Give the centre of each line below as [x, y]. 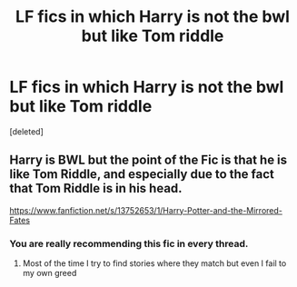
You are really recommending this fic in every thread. [129, 243]
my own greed [49, 273]
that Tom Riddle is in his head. [96, 188]
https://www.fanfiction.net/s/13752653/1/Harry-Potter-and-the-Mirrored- [146, 210]
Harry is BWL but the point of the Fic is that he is [148, 160]
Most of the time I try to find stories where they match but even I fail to [154, 263]
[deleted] [26, 131]
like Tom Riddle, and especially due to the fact [142, 174]
